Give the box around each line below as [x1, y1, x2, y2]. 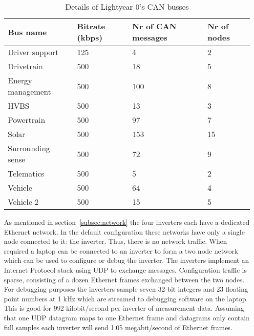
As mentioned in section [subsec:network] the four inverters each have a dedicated [4, 217, 250, 227]
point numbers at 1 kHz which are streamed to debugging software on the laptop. [4, 293, 248, 303]
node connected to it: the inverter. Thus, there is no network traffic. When [4, 236, 227, 246]
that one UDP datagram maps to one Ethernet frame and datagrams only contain [4, 312, 250, 322]
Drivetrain [8, 60, 43, 72]
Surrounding [8, 142, 50, 154]
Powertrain [8, 114, 45, 125]
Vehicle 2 [8, 196, 39, 207]
